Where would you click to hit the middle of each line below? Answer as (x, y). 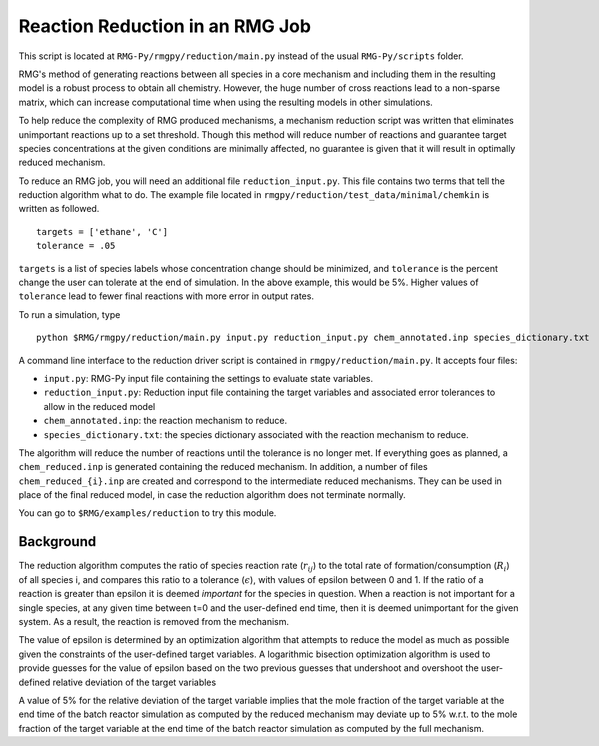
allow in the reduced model (99, 406)
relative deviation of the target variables (134, 682)
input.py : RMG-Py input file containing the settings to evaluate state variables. (208, 378)
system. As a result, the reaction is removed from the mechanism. (154, 621)
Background (57, 541)
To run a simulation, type (69, 314)
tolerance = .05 (76, 246)
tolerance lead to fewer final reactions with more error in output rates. (166, 296)
